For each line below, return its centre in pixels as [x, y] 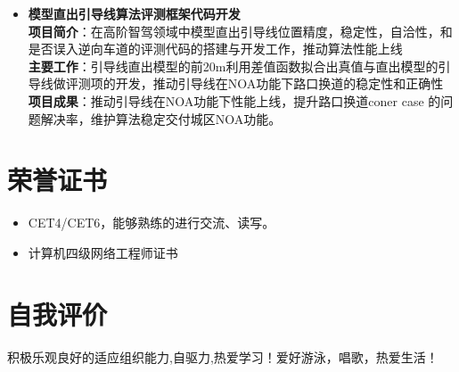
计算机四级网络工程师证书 [103, 252]
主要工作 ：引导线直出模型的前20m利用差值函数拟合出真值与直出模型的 [233, 66]
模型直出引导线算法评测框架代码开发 [134, 13]
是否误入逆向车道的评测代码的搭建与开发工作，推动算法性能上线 [215, 49]
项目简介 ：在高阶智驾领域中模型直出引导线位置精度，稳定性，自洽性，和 [240, 31]
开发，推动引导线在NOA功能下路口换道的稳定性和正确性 [279, 83]
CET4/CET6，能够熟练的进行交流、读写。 [152, 223]
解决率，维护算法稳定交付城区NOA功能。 [161, 118]
